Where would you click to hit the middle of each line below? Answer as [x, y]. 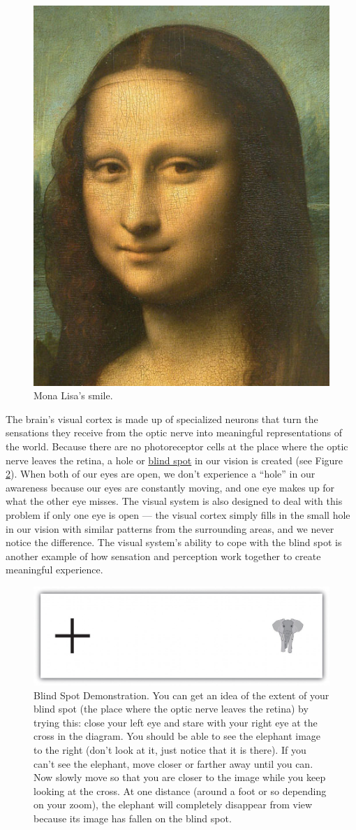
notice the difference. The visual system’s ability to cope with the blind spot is [174, 542]
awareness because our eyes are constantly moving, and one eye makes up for [170, 487]
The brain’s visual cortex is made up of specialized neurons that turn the [162, 418]
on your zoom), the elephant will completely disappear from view [173, 804]
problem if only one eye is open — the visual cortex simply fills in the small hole [178, 514]
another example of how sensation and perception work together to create [163, 556]
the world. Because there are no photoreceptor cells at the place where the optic [177, 446]
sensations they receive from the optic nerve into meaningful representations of [174, 432]
